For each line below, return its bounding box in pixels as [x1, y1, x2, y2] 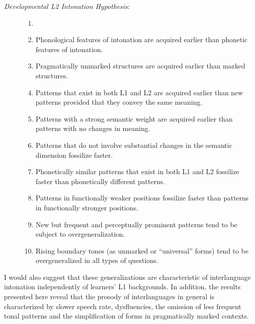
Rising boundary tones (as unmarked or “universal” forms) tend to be [35, 245, 249, 256]
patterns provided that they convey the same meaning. [35, 97, 202, 107]
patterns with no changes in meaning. [35, 123, 150, 133]
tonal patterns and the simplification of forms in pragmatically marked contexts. [4, 311, 249, 321]
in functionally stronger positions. [35, 202, 138, 212]
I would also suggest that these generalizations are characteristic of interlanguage [4, 271, 251, 282]
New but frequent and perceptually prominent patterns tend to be [35, 219, 238, 229]
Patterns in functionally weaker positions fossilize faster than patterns [35, 193, 249, 203]
